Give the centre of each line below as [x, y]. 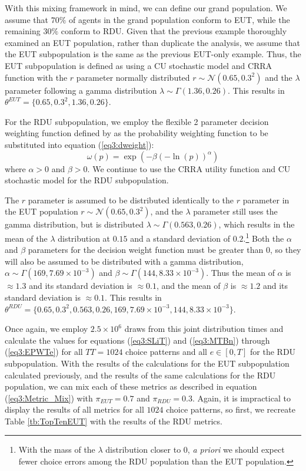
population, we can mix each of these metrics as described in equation [131, 386]
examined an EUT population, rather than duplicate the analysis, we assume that [152, 42]
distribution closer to [143, 449]
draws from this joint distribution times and [204, 329]
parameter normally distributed [133, 77]
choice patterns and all [167, 352]
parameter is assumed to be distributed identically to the [131, 200]
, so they [285, 250]
